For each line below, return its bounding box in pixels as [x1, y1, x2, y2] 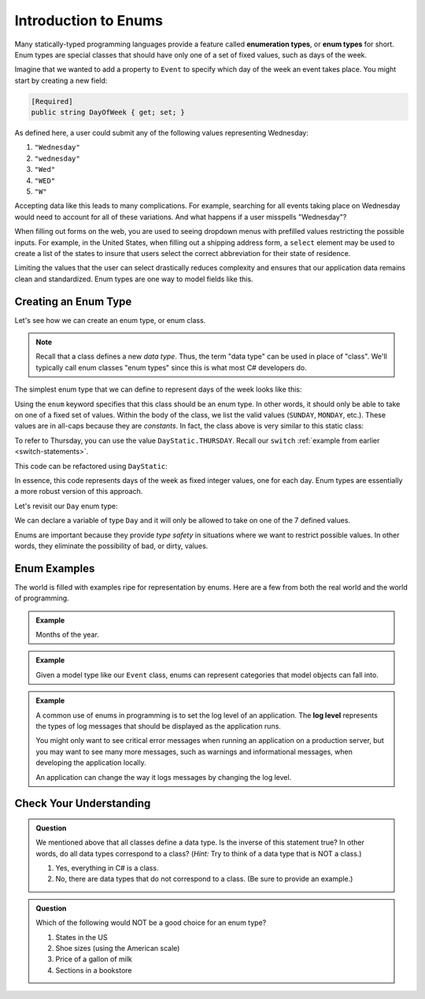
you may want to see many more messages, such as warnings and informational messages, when [35, 747, 353, 756]
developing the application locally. [35, 758, 146, 767]
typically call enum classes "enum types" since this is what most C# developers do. [35, 362, 307, 372]
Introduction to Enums [14, 12, 163, 29]
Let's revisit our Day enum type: [14, 501, 118, 511]
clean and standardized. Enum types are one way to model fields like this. [14, 274, 253, 284]
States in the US [55, 932, 108, 941]
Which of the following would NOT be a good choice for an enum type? [35, 918, 267, 927]
